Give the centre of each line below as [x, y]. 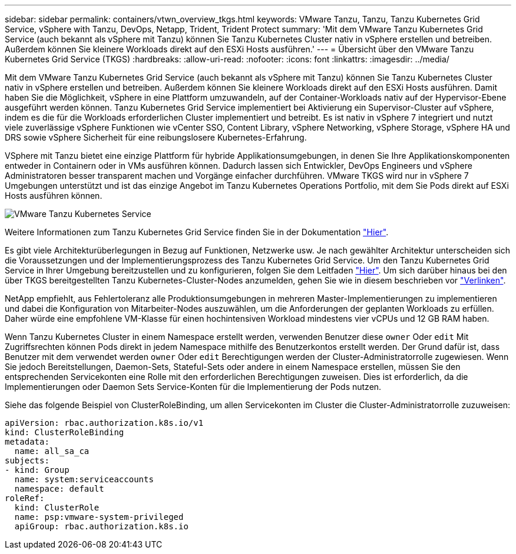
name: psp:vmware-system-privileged [99, 517]
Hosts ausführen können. [54, 196]
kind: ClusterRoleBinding [64, 432]
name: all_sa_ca [52, 451]
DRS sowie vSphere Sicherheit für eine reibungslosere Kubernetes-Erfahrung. [156, 137]
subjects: [27, 460]
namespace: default [59, 489]
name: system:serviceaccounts [84, 479]
